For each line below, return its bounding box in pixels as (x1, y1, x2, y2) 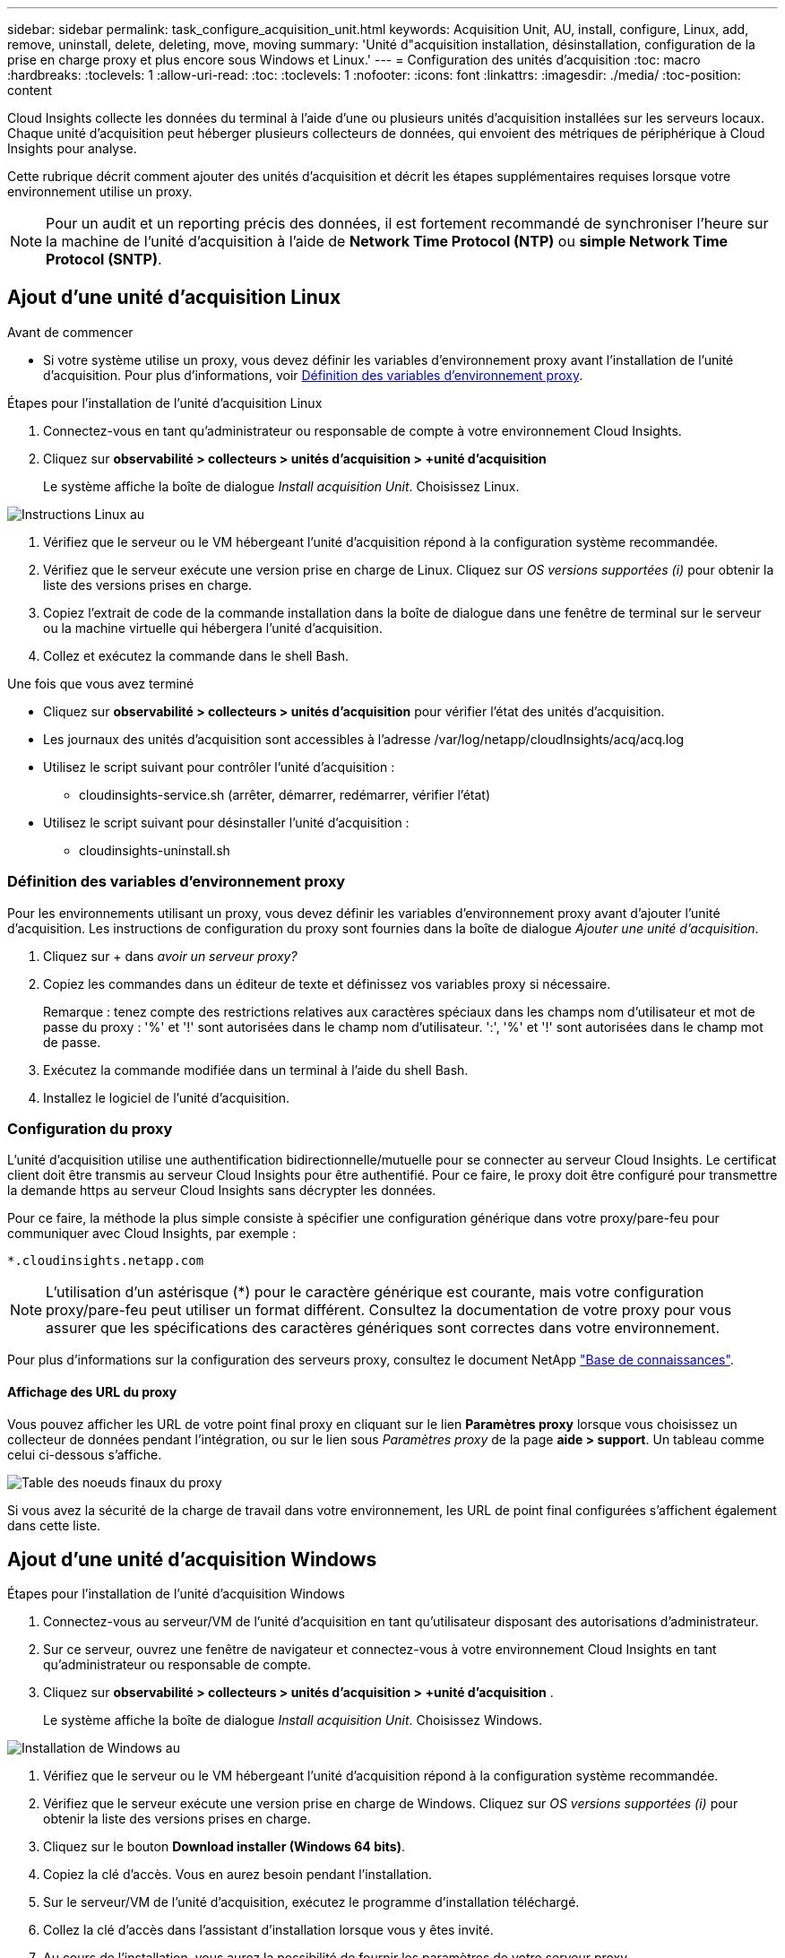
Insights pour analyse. (7, 141, 137, 156)
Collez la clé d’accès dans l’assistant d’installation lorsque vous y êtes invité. (43, 1922, 494, 1938)
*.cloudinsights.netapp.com (7, 1253, 204, 1269)
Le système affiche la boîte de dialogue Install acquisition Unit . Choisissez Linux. (43, 478, 520, 494)
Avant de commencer (7, 324, 134, 340)
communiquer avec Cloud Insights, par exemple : (7, 1226, 297, 1242)
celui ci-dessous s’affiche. (7, 1446, 162, 1462)
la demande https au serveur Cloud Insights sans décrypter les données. (7, 1183, 436, 1199)
